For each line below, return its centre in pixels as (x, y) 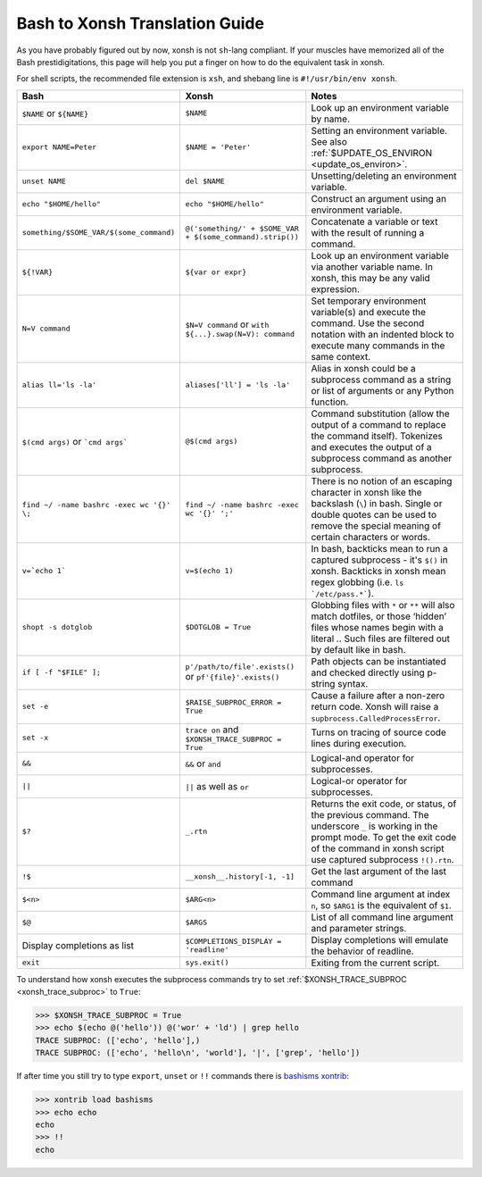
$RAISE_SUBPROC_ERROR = (233, 702)
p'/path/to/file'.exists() (240, 667)
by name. (331, 119)
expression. (336, 288)
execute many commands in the (378, 346)
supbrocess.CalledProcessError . (376, 717)
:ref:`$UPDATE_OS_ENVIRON (372, 153)
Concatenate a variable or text (374, 221)
